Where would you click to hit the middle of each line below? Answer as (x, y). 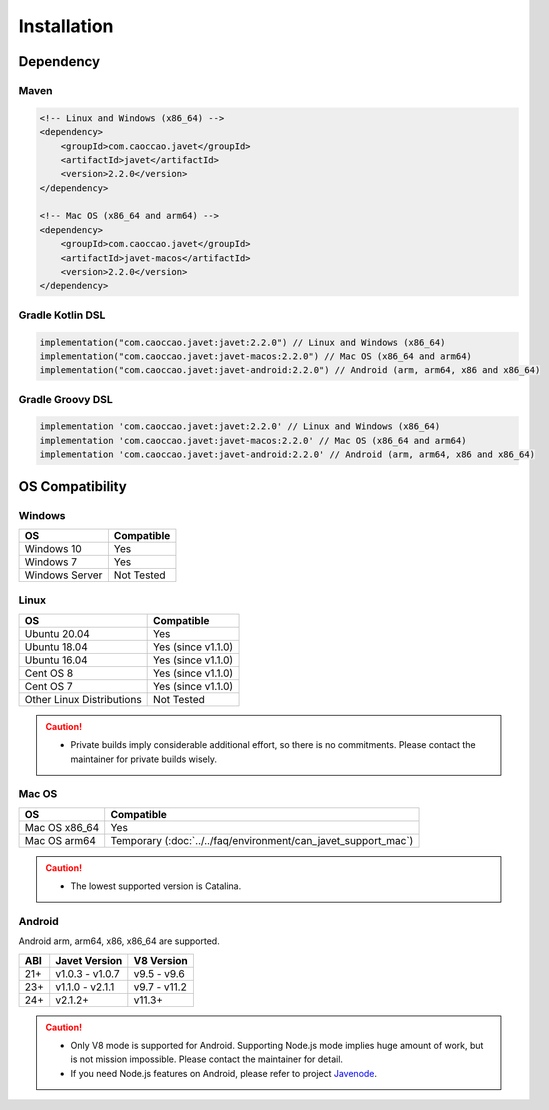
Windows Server (63, 575)
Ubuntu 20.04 (57, 633)
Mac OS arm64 (60, 840)
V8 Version (161, 960)
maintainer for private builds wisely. (143, 759)
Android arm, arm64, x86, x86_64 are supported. (119, 941)
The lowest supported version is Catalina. (156, 886)
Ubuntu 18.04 (56, 647)
